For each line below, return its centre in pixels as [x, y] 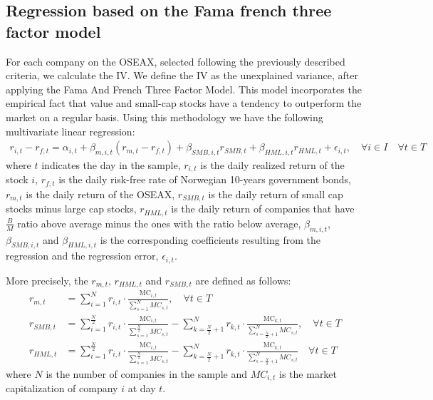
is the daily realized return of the [272, 164]
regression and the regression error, [82, 256]
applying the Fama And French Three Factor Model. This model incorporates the [184, 89]
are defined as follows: [243, 280]
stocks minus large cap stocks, [71, 209]
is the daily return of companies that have [263, 209]
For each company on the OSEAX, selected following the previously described [176, 61]
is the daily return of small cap [276, 194]
